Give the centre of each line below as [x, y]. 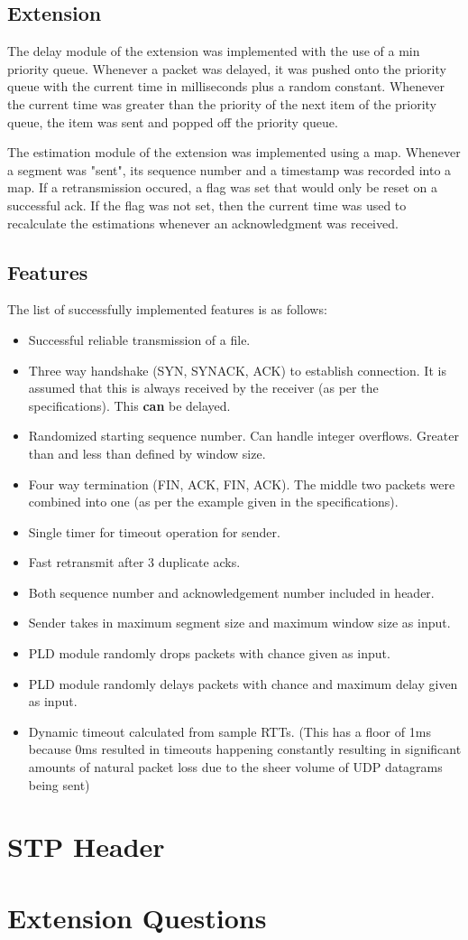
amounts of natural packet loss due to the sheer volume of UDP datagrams [235, 767]
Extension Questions [137, 917]
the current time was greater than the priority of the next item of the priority [222, 103]
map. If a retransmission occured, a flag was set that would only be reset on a [222, 187]
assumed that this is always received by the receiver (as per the [203, 388]
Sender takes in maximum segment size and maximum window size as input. [239, 623]
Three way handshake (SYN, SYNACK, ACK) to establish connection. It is [237, 370]
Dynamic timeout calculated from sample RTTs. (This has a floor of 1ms [229, 731]
